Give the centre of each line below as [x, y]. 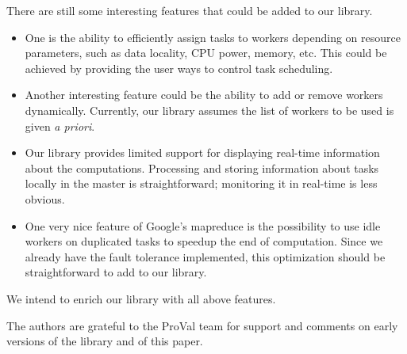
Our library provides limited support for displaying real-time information [202, 152]
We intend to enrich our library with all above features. [141, 298]
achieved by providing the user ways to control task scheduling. [179, 68]
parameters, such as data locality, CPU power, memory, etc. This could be [206, 53]
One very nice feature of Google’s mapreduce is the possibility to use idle [203, 225]
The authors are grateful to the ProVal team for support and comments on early [202, 325]
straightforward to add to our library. [116, 272]
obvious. [45, 198]
